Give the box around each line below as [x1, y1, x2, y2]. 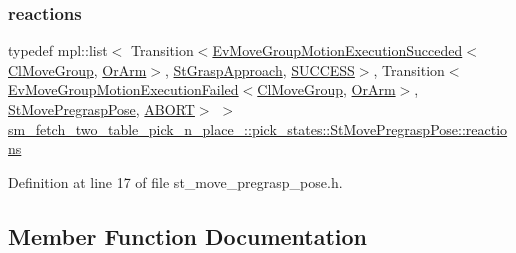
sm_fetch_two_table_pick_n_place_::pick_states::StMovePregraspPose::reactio [8, 118, 508, 139]
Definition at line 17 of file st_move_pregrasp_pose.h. [8, 171, 343, 192]
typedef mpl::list [8, 40, 108, 61]
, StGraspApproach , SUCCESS [164, 59, 355, 80]
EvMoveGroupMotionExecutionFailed [8, 79, 239, 100]
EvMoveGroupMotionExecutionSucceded [212, 40, 463, 61]
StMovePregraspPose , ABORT [8, 99, 195, 119]
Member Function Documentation [8, 220, 368, 251]
